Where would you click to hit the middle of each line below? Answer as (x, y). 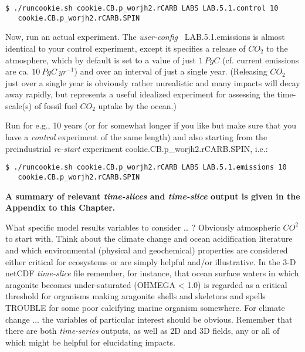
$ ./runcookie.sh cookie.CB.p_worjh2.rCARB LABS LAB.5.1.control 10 (142, 8)
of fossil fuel (56, 105)
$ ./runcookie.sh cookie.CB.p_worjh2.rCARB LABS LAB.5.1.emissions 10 (146, 167)
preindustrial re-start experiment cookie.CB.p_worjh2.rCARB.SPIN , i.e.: (137, 148)
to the (277, 48)
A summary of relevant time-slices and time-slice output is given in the (153, 196)
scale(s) (19, 105)
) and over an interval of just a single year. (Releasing (171, 71)
